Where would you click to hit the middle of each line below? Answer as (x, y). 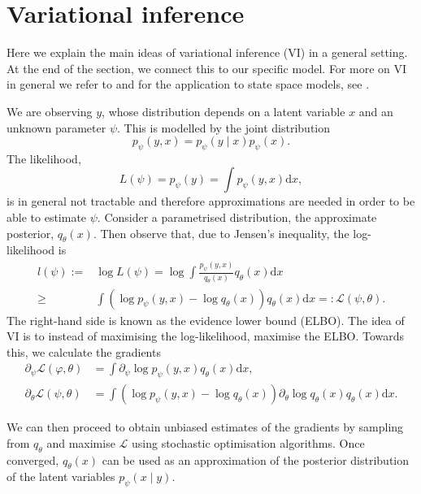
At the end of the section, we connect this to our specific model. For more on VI (207, 68)
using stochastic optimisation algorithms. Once (248, 442)
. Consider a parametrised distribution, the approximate (237, 217)
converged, (33, 459)
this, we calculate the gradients (84, 351)
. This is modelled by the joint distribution (224, 127)
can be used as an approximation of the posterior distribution (256, 459)
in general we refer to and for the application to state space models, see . (188, 84)
